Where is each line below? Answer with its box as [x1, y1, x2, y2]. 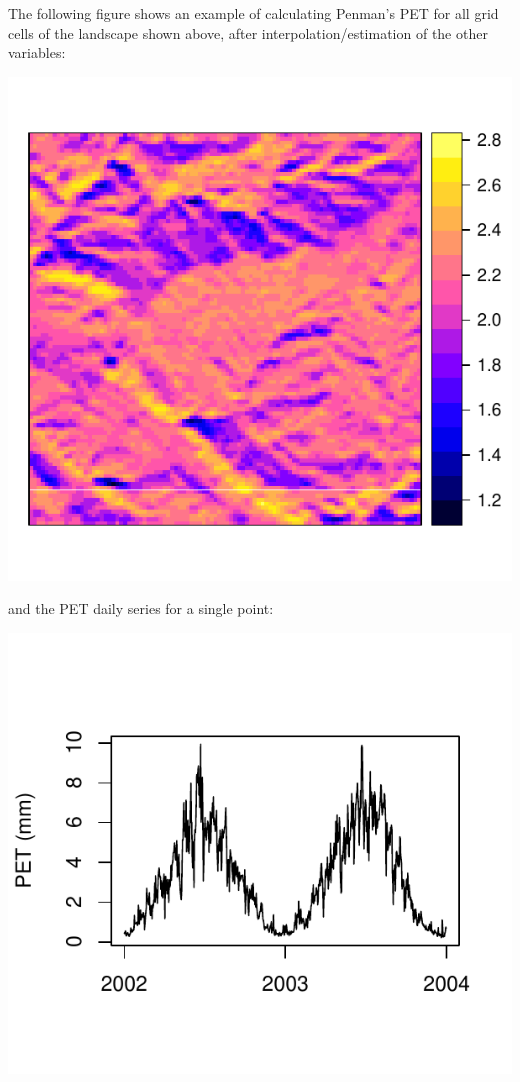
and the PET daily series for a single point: [8, 598, 274, 619]
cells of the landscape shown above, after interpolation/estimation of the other [8, 22, 488, 43]
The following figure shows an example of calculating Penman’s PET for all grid [8, 3, 499, 23]
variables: [8, 42, 66, 63]
